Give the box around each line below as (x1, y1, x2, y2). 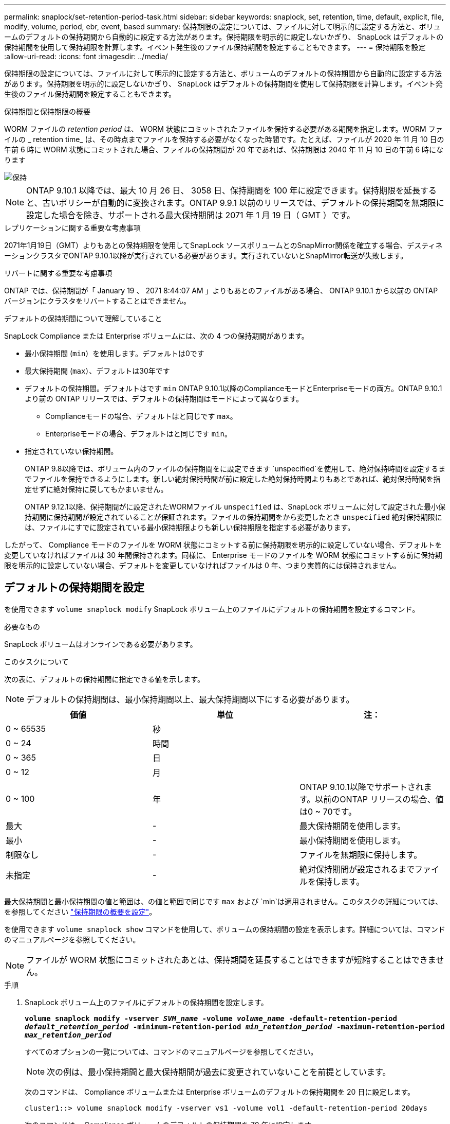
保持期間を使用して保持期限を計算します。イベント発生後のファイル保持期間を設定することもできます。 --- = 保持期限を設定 (4, 43, 426, 51)
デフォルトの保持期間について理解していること (4, 314, 162, 323)
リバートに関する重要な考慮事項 (4, 269, 112, 277)
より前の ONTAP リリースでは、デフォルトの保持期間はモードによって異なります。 (25, 394, 304, 403)
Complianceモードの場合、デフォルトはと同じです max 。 (45, 412, 237, 420)
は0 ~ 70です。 (299, 806, 357, 817)
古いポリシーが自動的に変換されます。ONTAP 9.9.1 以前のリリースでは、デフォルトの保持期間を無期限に (42, 198, 444, 208)
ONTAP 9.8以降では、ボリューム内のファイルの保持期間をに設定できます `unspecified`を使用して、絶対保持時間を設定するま (25, 464, 446, 473)
